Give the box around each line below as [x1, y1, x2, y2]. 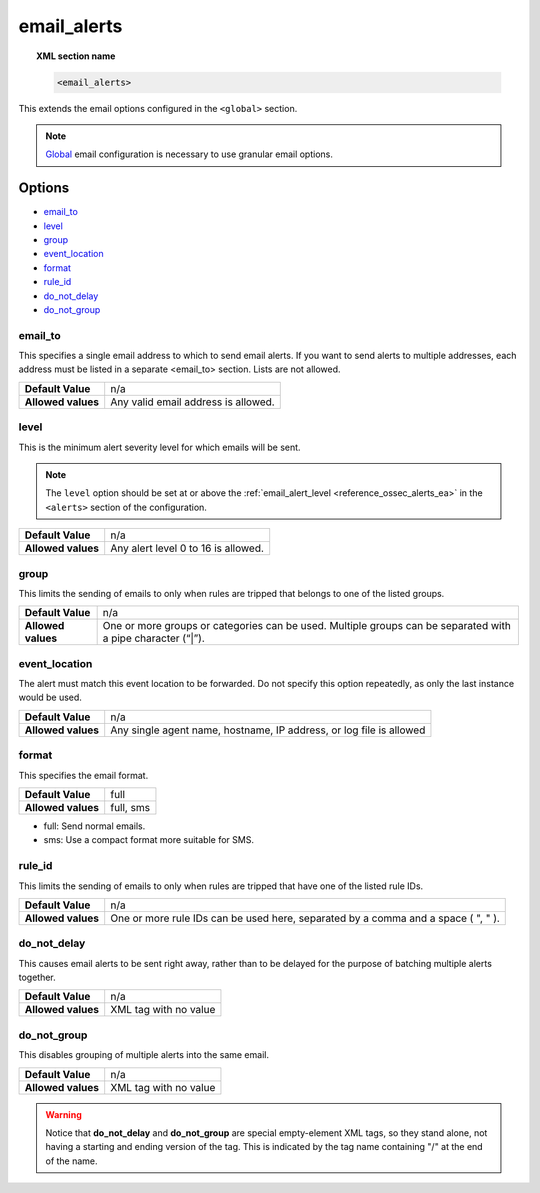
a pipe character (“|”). [102, 631, 205, 645]
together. [18, 971, 57, 984]
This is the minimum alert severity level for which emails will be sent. [18, 441, 301, 453]
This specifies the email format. [18, 769, 149, 781]
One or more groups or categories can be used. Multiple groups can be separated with [102, 619, 512, 633]
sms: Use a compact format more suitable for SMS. [43, 834, 255, 846]
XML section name [36, 50, 116, 62]
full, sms [110, 800, 150, 814]
